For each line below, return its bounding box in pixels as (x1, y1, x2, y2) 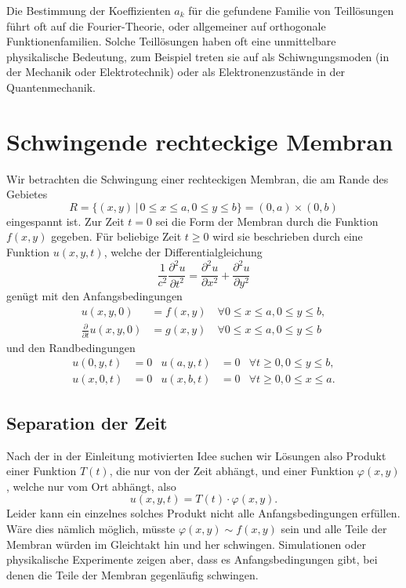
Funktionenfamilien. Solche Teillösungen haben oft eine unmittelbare (6, 33, 336, 49)
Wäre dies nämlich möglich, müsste (6, 520, 176, 536)
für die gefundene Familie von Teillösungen (188, 2, 394, 18)
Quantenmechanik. (6, 78, 96, 95)
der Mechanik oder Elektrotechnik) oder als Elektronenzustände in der (6, 64, 346, 80)
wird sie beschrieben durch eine (212, 228, 363, 245)
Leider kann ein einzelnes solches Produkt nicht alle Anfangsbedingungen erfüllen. (6, 505, 401, 521)
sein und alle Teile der (281, 520, 387, 536)
